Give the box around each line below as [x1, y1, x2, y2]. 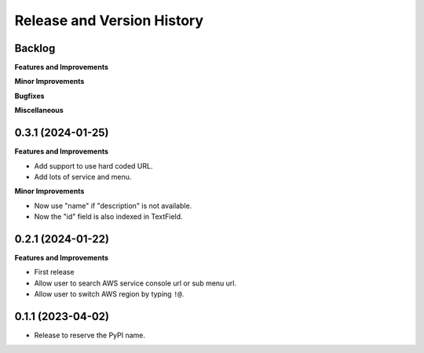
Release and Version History [14, 12, 204, 29]
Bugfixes [14, 91, 45, 100]
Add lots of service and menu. [34, 172, 132, 181]
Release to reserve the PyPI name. [34, 330, 145, 340]
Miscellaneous [14, 106, 64, 115]
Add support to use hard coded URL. [34, 161, 153, 170]
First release [34, 267, 75, 277]
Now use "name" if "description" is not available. [34, 201, 192, 210]
